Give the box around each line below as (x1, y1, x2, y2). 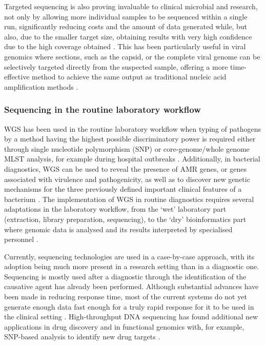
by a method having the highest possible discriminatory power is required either (4, 133, 256, 144)
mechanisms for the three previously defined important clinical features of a (4, 184, 242, 194)
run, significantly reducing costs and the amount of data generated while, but (4, 21, 248, 32)
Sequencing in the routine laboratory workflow (4, 103, 201, 116)
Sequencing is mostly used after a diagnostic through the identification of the (4, 271, 247, 281)
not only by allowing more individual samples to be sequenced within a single (4, 11, 248, 22)
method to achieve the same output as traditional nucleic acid (32, 71, 227, 82)
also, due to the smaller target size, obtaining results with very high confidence (4, 31, 252, 42)
